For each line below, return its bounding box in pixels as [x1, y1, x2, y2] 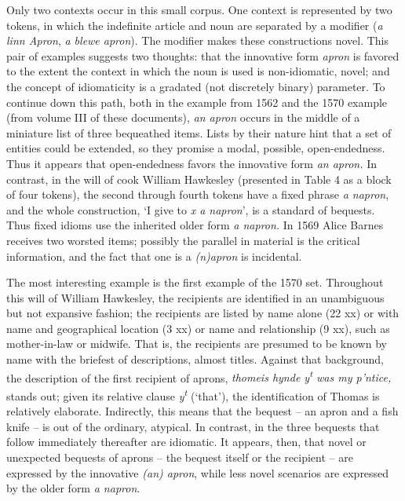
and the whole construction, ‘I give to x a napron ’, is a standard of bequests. [6, 201, 375, 218]
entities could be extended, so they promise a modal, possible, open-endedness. [6, 140, 385, 156]
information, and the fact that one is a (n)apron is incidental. [6, 247, 302, 264]
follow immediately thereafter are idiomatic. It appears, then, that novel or [6, 433, 367, 450]
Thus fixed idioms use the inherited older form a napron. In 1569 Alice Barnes [6, 217, 384, 233]
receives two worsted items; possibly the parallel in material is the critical [6, 232, 360, 248]
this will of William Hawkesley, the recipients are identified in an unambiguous [6, 289, 385, 305]
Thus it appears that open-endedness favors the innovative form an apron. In [6, 155, 377, 171]
